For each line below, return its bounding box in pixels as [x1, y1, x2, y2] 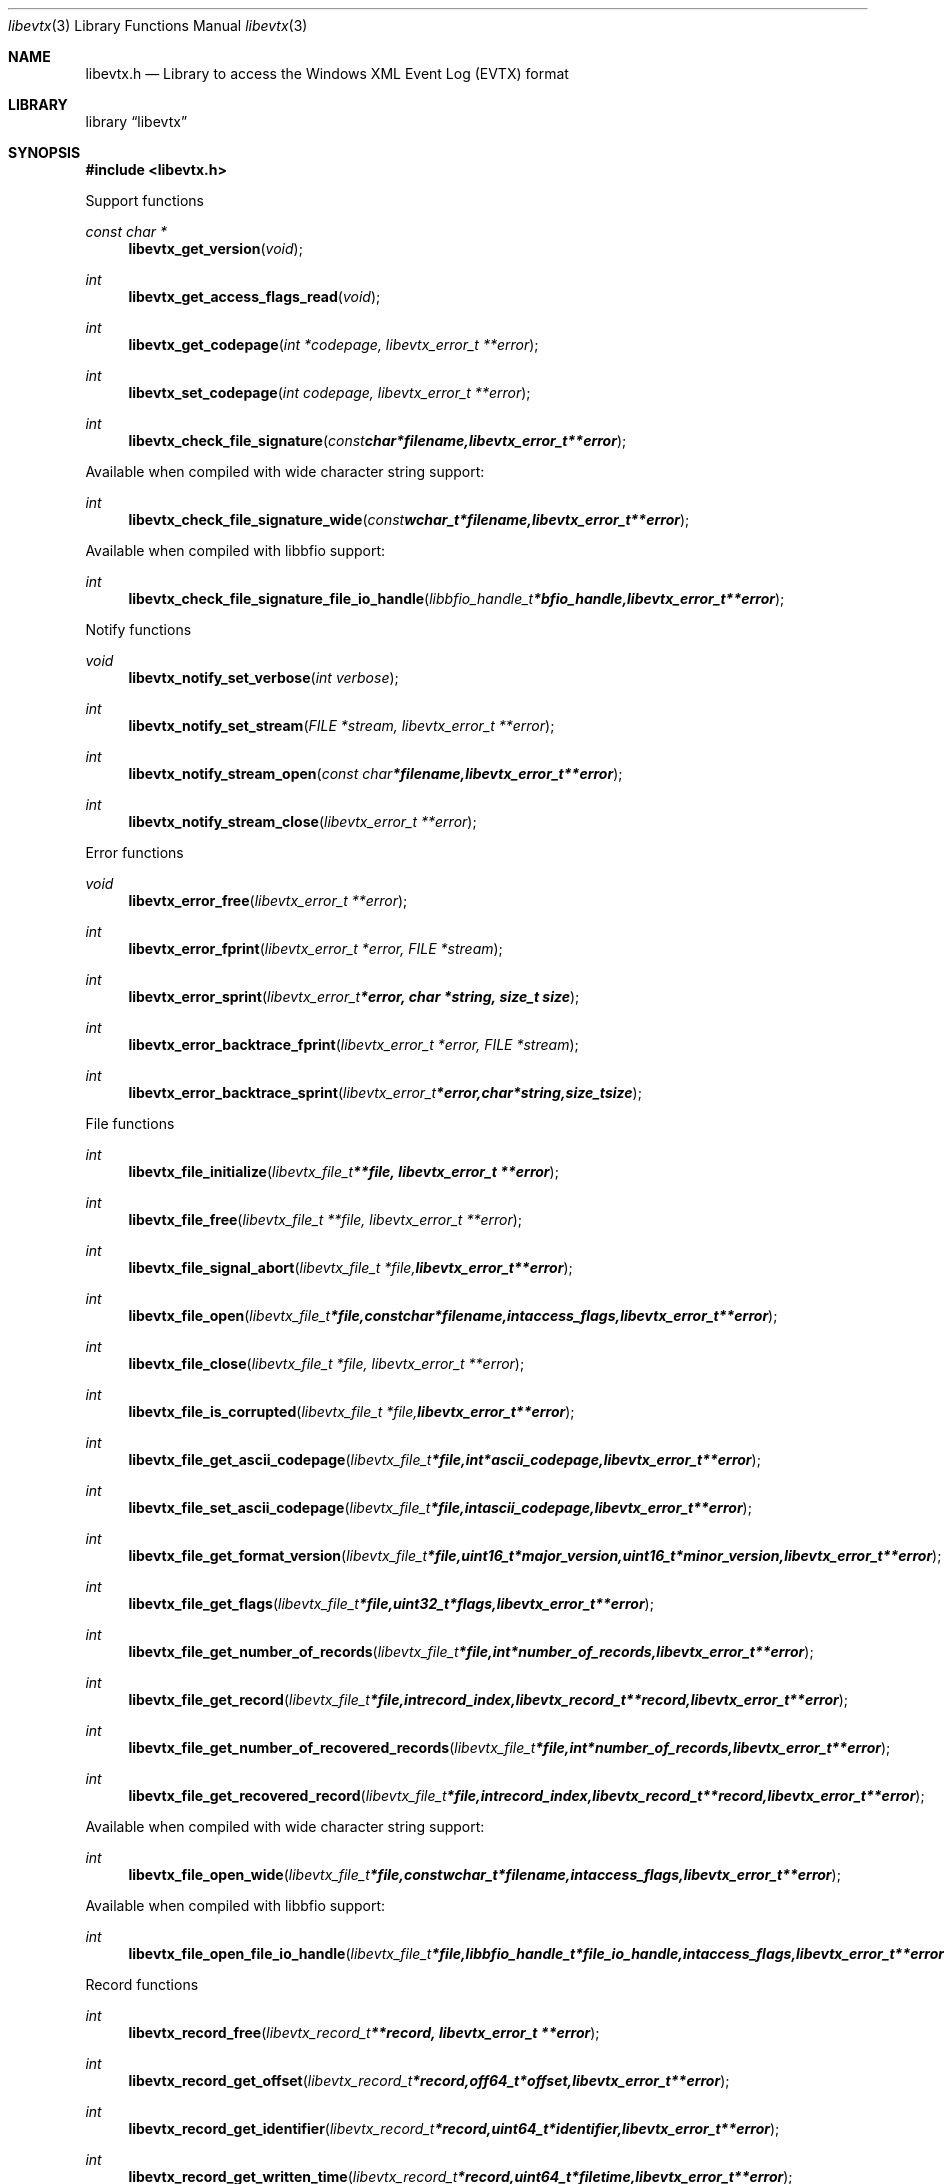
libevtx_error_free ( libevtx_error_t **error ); [128, 892, 408, 909]
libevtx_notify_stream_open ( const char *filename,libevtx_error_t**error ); [128, 765, 623, 782]
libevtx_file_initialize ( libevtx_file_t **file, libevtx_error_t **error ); [128, 1163, 559, 1180]
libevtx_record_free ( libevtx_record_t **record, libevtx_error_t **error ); [128, 2024, 600, 2041]
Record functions [85, 1976, 199, 1993]
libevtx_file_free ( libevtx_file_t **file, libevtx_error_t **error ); [128, 1211, 523, 1228]
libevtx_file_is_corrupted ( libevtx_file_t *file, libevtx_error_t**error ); [128, 1403, 575, 1420]
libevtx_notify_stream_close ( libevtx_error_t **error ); [128, 813, 477, 830]
